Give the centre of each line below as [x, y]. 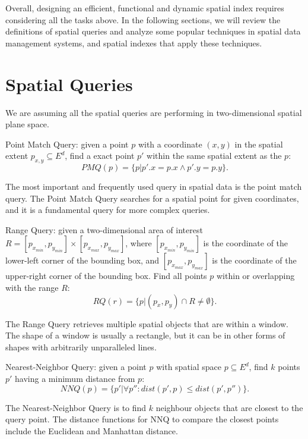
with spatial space [189, 367]
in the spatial [259, 144]
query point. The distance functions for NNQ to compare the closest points [142, 419]
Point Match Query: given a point [67, 144]
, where [139, 243]
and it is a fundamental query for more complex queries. [108, 210]
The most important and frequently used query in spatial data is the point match [154, 186]
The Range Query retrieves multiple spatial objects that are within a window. [147, 323]
